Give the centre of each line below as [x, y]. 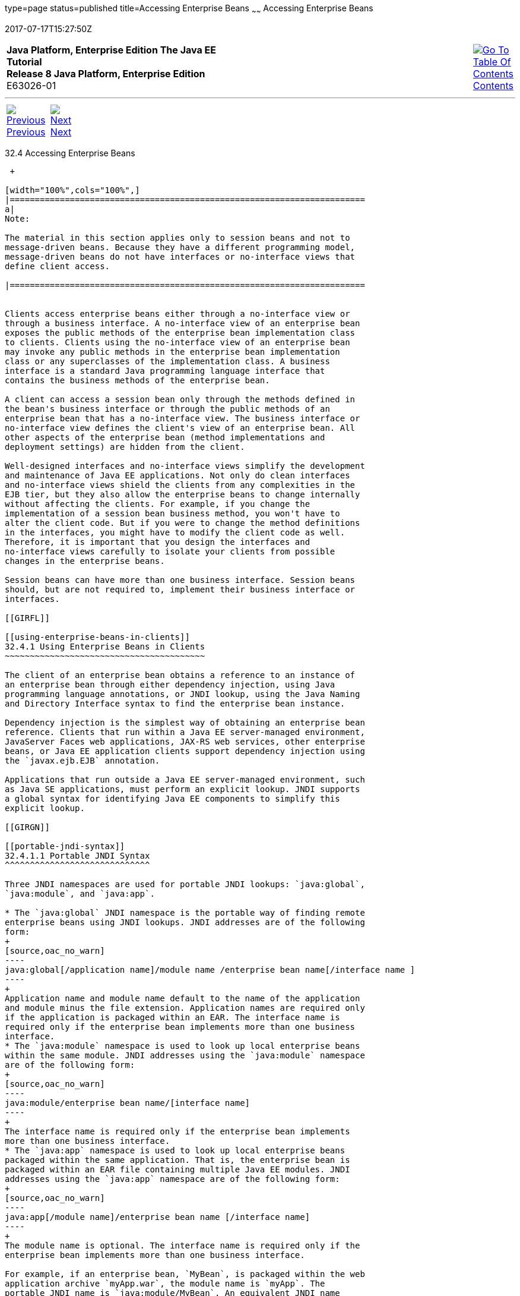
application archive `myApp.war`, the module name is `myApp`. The [165, 1283]
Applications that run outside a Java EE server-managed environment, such [185, 779]
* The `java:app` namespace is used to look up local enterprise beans [175, 1150]
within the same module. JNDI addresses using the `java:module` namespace [185, 1055]
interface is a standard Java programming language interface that [165, 370]
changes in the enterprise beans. [85, 561]
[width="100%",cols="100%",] [72, 190]
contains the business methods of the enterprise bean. [137, 380]
